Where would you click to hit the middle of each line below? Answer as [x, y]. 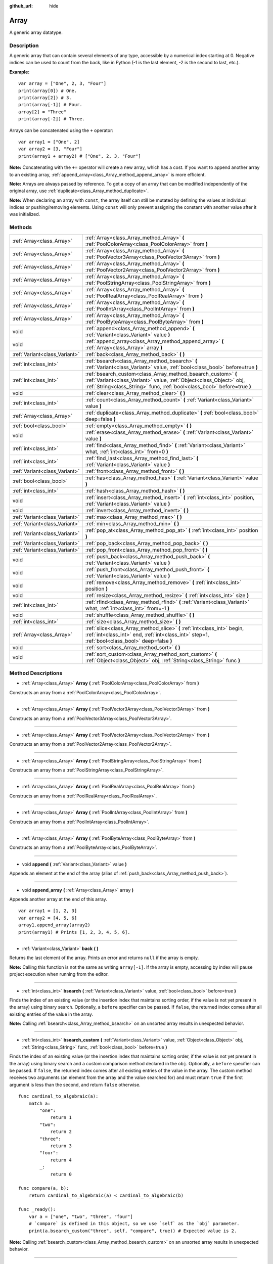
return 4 [61, 1160]
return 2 [61, 1132]
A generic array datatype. [36, 32]
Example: [19, 72]
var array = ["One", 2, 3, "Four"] [62, 84]
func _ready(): [37, 1209]
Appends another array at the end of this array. [58, 899]
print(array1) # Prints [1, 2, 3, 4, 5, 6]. [75, 932]
